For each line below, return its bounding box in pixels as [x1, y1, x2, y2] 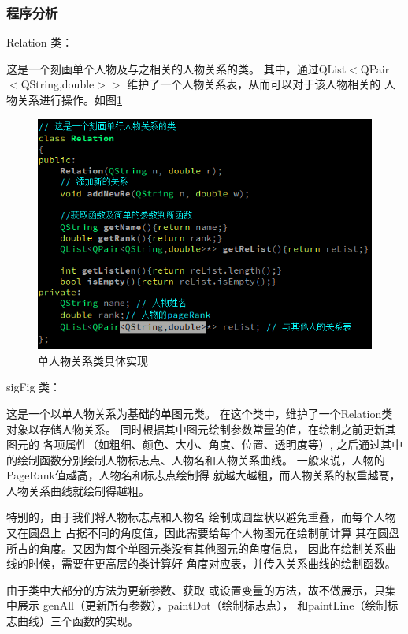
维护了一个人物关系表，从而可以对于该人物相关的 [127, 76, 381, 92]
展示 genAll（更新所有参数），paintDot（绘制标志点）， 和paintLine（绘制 [17, 597, 388, 613]
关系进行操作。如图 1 [17, 91, 122, 107]
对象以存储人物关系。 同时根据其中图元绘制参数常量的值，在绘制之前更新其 [6, 420, 396, 437]
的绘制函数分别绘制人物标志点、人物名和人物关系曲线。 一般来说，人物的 [6, 451, 385, 468]
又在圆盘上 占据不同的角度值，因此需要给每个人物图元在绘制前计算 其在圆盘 [6, 524, 400, 541]
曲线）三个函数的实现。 [17, 613, 139, 629]
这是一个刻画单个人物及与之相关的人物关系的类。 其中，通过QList [6, 60, 347, 76]
